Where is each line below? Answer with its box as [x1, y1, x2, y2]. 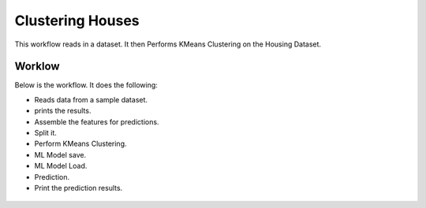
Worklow [14, 60, 60, 73]
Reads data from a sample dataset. [34, 95, 148, 104]
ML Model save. [34, 150, 87, 159]
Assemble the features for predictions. [34, 117, 159, 126]
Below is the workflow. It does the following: [14, 80, 158, 90]
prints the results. [34, 106, 92, 116]
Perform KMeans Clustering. [34, 139, 127, 149]
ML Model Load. [34, 162, 88, 171]
